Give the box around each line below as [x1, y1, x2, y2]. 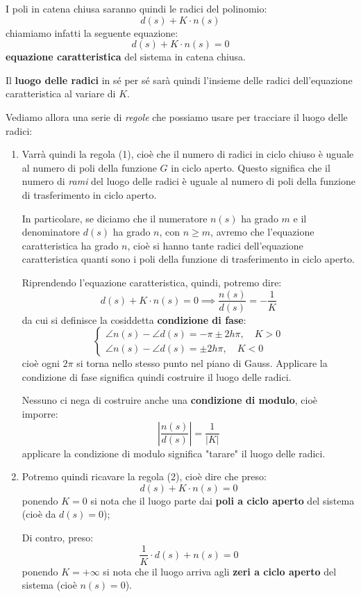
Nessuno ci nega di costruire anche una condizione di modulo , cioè [22, 393, 318, 407]
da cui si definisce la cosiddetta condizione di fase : [22, 312, 246, 327]
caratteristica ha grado [22, 238, 119, 252]
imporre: [22, 406, 58, 420]
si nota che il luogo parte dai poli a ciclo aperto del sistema [90, 493, 355, 507]
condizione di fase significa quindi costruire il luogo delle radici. [22, 369, 292, 384]
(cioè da [22, 507, 56, 521]
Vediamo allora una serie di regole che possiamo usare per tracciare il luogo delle [6, 109, 348, 124]
